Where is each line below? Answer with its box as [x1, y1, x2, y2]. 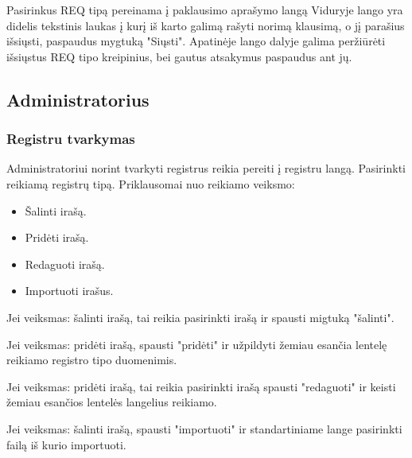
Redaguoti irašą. [25, 255, 105, 272]
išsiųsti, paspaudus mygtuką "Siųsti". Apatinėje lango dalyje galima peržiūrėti [6, 33, 386, 49]
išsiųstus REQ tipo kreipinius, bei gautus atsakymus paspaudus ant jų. [6, 48, 352, 64]
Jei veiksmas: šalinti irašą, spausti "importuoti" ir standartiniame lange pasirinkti [6, 420, 402, 437]
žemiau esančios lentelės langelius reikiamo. [6, 394, 217, 410]
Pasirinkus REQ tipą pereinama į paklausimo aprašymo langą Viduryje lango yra [6, 2, 403, 17]
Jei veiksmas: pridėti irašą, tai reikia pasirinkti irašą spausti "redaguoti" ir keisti [6, 378, 396, 394]
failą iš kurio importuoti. [6, 436, 126, 452]
